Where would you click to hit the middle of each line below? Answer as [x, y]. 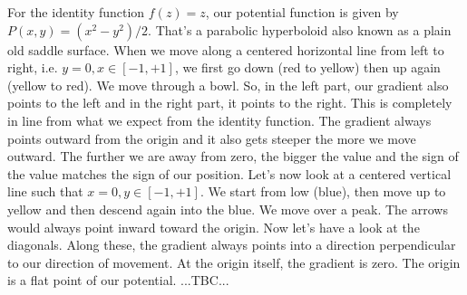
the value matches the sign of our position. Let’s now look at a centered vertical [229, 173]
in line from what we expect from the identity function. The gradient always [219, 120]
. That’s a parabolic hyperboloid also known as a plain [300, 29]
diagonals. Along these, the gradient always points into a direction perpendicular [232, 245]
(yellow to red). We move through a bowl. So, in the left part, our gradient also [228, 85]
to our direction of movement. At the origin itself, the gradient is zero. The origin [234, 262]
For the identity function [76, 12]
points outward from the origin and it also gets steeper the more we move [212, 138]
